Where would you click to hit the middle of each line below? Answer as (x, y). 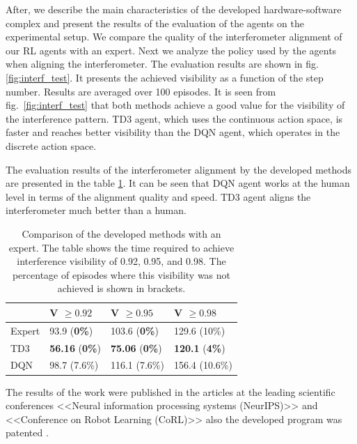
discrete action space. (51, 145)
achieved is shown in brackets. (121, 288)
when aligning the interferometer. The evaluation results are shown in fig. (162, 64)
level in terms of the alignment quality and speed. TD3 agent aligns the (158, 196)
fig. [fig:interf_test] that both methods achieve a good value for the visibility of (175, 105)
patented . (27, 432)
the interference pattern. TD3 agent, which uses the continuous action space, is (174, 118)
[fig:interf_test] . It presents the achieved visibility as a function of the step (165, 77)
